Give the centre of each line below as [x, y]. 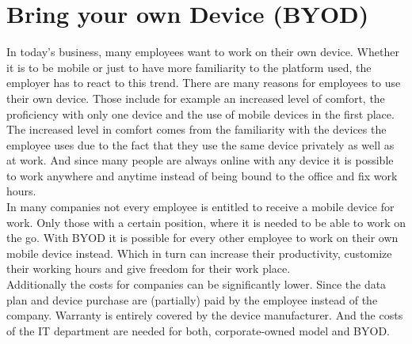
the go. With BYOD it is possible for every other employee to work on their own [202, 238]
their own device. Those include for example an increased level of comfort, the [196, 98]
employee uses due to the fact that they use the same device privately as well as [200, 144]
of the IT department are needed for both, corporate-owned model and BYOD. [198, 330]
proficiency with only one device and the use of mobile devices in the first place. [200, 113]
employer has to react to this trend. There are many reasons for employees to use [204, 83]
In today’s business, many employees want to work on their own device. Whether [203, 52]
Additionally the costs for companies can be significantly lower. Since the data [196, 284]
